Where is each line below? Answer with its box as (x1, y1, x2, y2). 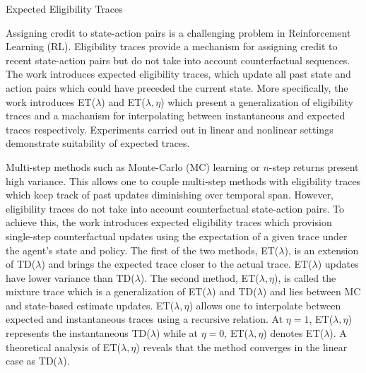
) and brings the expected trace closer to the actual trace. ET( (41, 256, 312, 271)
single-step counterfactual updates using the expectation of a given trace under (6, 228, 348, 243)
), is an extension (284, 242, 359, 257)
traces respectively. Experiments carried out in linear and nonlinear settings (6, 122, 333, 136)
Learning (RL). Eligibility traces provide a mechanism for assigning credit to (6, 39, 338, 54)
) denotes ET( (263, 326, 324, 341)
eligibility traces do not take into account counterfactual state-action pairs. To (6, 201, 345, 215)
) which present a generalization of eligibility (160, 94, 353, 109)
